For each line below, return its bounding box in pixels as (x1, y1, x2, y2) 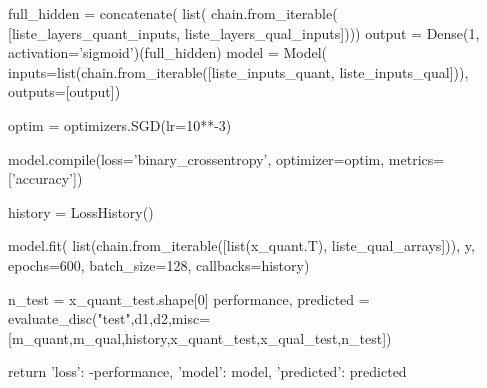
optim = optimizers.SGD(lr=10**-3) (8, 114, 232, 135)
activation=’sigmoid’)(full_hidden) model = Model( (8, 42, 328, 63)
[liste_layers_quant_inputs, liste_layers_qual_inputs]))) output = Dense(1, (8, 22, 480, 43)
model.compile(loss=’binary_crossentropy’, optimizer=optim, (8, 148, 385, 169)
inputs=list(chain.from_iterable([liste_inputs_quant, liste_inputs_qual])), (8, 61, 469, 82)
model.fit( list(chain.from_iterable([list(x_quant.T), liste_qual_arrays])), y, (8, 235, 475, 256)
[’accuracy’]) (8, 168, 83, 189)
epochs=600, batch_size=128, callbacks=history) (8, 254, 310, 275)
